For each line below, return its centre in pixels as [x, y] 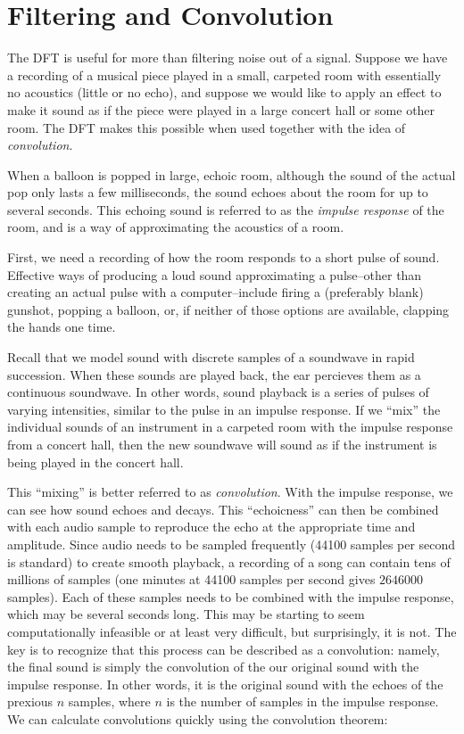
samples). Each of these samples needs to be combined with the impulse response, [231, 596]
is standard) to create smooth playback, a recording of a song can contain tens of [229, 561]
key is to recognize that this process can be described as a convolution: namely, [224, 649]
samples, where [109, 701]
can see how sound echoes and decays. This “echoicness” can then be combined [223, 509]
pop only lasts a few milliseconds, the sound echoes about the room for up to [218, 192]
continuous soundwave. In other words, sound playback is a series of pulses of [218, 392]
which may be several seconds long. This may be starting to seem [186, 614]
